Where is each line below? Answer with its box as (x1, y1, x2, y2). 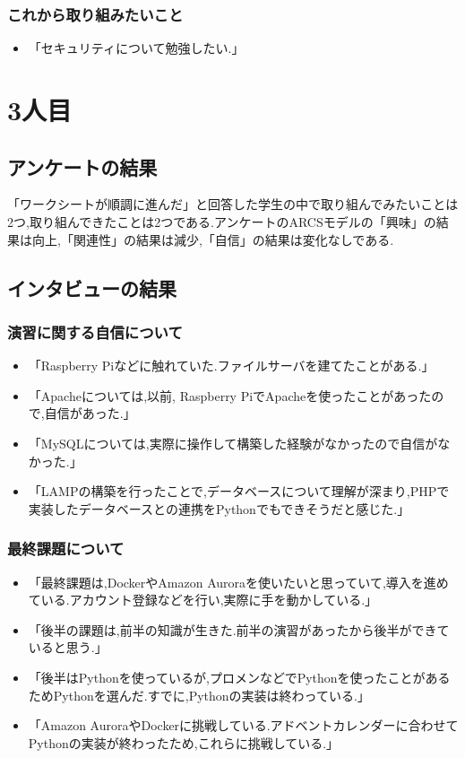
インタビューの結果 (7, 274, 177, 301)
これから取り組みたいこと (7, 3, 184, 25)
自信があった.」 (44, 404, 136, 423)
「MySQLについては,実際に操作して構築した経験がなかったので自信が (28, 433, 438, 452)
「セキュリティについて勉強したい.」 (28, 39, 245, 57)
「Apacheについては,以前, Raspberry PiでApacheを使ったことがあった (28, 386, 432, 405)
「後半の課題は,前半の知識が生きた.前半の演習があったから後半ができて (28, 620, 450, 639)
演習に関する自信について (7, 320, 183, 343)
